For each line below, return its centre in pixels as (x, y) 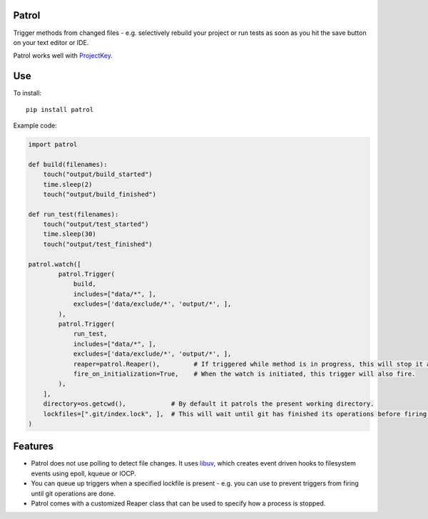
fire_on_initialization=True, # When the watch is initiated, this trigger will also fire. (244, 374)
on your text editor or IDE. (51, 42)
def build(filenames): (68, 164)
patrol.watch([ (55, 264)
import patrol (53, 144)
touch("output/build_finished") (100, 194)
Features (33, 447)
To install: (27, 93)
